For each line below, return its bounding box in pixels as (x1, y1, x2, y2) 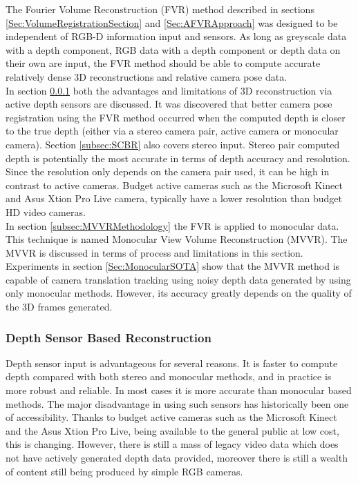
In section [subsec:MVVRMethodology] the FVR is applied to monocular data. (6, 218, 339, 233)
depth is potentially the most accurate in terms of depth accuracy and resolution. (6, 150, 350, 165)
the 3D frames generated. (6, 299, 113, 314)
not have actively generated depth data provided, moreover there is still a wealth (6, 451, 348, 465)
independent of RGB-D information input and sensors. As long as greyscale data (6, 29, 347, 43)
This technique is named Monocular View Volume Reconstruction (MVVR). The (6, 232, 348, 246)
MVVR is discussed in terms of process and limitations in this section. (6, 245, 303, 259)
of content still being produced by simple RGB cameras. (6, 464, 243, 478)
